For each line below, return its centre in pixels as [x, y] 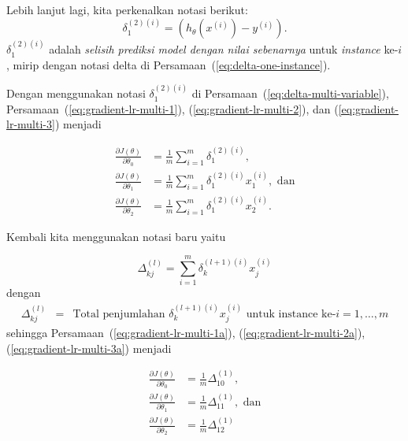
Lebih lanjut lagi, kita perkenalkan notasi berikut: [127, 9]
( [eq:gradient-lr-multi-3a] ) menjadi [89, 348]
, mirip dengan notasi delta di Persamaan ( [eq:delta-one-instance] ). [169, 64]
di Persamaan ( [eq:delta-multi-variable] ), [290, 93]
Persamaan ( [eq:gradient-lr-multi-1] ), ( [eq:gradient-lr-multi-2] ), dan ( [172, 108]
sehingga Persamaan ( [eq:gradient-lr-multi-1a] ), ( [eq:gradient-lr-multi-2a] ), [186, 333]
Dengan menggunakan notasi [76, 93]
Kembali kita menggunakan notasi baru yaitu [116, 236]
